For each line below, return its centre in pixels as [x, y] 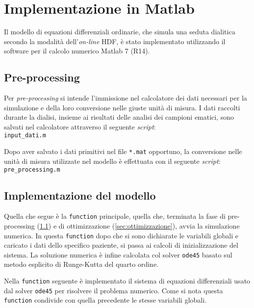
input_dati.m [25, 136]
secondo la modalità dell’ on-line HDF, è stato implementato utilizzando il [115, 41]
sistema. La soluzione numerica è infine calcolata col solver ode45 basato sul [118, 254]
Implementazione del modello [80, 195]
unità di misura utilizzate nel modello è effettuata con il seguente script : [112, 161]
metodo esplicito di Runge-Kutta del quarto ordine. [81, 264]
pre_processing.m [32, 170]
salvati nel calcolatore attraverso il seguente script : [80, 126]
